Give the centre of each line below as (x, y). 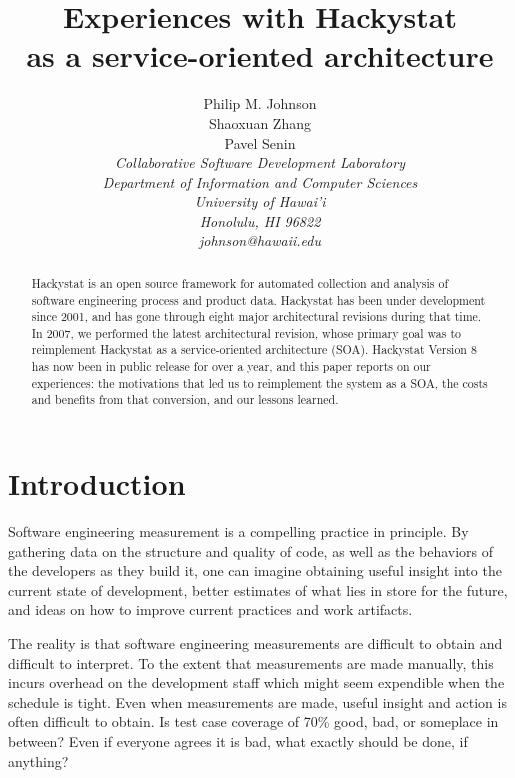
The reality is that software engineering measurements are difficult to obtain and (255, 643)
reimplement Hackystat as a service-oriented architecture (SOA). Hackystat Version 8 (254, 349)
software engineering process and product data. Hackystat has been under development (258, 299)
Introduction (97, 483)
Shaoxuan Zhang (260, 122)
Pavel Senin (260, 142)
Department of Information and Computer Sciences (260, 181)
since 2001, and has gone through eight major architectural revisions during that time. (256, 316)
